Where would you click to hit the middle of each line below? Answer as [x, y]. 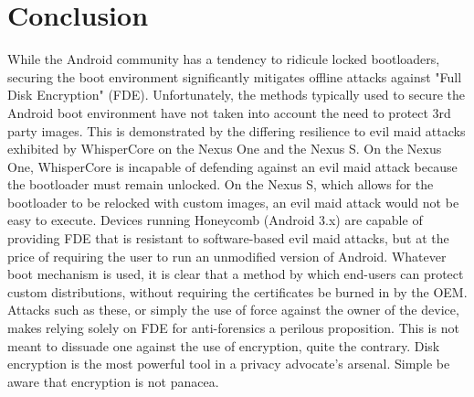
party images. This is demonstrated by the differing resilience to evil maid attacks [237, 130]
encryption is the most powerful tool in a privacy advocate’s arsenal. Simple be [229, 364]
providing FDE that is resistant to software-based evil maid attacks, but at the [228, 238]
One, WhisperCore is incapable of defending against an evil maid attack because [232, 166]
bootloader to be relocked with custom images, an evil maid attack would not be [233, 202]
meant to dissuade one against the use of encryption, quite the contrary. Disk [224, 345]
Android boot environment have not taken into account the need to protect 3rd [229, 112]
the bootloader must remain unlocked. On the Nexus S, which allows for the [221, 184]
